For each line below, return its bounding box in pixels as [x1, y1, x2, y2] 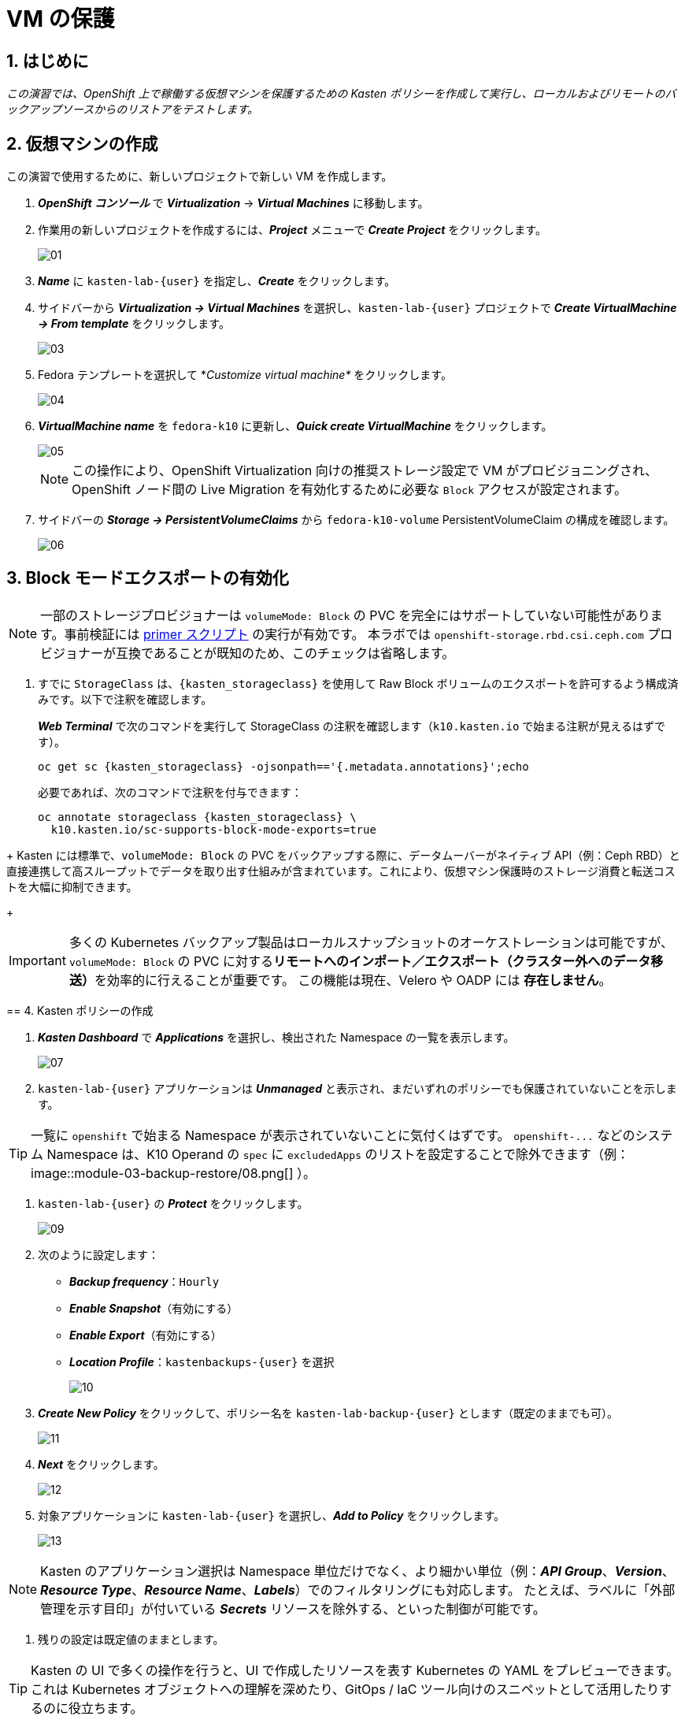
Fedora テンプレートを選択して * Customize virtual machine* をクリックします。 [38, 368, 452, 382]
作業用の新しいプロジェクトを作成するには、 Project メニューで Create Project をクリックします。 [38, 223, 546, 237]
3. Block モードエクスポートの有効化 [6, 568, 289, 589]
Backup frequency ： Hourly [69, 1274, 220, 1288]
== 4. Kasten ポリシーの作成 [6, 1003, 154, 1017]
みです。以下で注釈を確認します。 [38, 692, 213, 706]
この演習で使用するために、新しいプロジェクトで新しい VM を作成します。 [6, 169, 393, 184]
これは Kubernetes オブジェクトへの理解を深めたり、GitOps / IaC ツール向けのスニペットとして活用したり [31, 1681, 660, 1697]
